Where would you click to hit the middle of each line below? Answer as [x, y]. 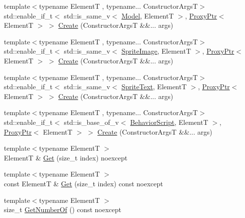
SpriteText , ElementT [154, 87]
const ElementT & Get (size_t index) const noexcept [84, 183]
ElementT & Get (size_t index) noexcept [66, 157]
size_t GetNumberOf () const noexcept [63, 209]
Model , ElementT [148, 15]
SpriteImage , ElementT [156, 51]
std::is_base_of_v [91, 122]
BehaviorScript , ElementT [169, 122]
